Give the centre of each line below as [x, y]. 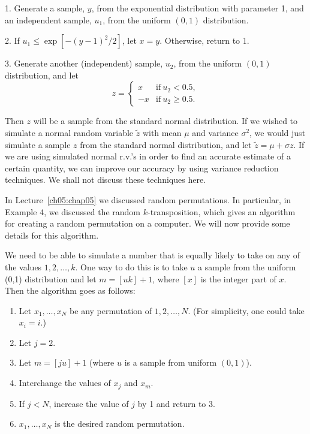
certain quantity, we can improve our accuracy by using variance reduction [142, 168]
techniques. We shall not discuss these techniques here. [105, 180]
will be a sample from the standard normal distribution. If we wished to [165, 121]
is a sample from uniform [171, 362]
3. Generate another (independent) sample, [84, 63]
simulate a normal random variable [69, 132]
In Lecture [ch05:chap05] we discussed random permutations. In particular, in [148, 199]
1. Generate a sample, [45, 8]
